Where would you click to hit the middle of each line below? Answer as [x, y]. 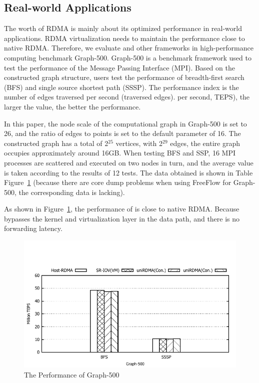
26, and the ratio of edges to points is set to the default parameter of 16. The [122, 133]
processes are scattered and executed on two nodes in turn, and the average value [129, 162]
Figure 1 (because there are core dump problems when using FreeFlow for [118, 182]
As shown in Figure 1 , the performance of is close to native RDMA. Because [122, 209]
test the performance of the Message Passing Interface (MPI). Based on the [119, 67]
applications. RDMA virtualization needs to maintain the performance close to [124, 38]
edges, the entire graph [205, 143]
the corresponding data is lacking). [72, 192]
